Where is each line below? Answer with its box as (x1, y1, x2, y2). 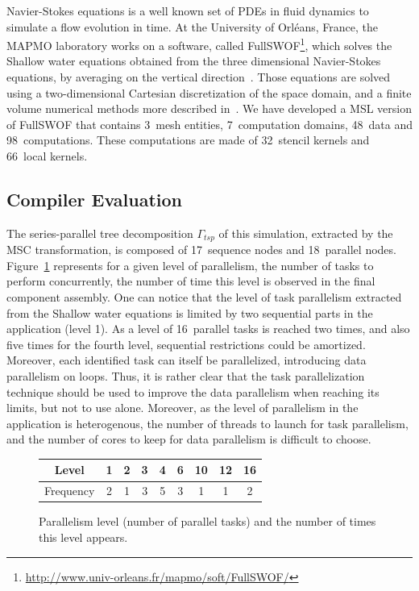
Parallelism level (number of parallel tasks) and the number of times (39, 513, 376, 530)
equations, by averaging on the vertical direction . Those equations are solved (6, 69, 391, 85)
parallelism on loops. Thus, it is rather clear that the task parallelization (6, 368, 365, 384)
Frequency (44, 482, 95, 499)
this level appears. (39, 529, 128, 545)
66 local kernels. (6, 148, 88, 164)
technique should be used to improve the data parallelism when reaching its (6, 383, 380, 400)
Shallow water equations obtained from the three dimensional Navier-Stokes (6, 52, 381, 69)
